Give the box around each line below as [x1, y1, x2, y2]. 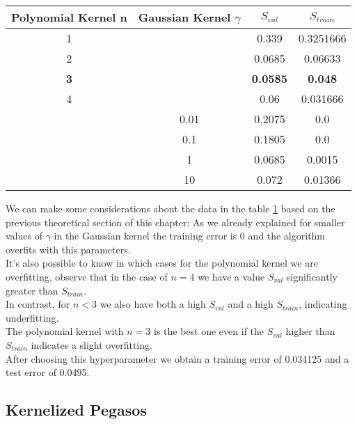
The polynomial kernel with [6, 324, 124, 338]
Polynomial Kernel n [11, 9, 127, 25]
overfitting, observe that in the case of [6, 269, 168, 283]
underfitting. [6, 310, 59, 324]
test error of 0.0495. [6, 365, 90, 379]
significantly [286, 269, 338, 283]
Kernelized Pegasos [6, 399, 147, 421]
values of [6, 228, 42, 243]
